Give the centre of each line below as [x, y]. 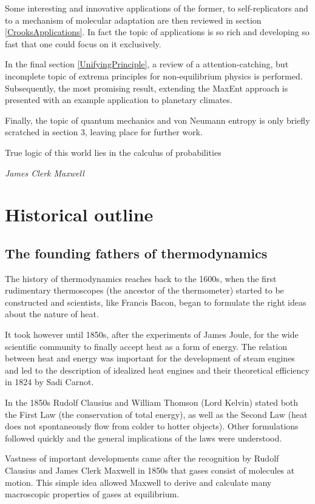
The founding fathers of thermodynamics [136, 253]
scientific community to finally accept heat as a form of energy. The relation [146, 346]
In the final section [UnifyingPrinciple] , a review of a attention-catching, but [147, 64]
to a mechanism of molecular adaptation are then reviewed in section [133, 20]
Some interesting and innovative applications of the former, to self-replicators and [157, 8]
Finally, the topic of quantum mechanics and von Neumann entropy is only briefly [157, 120]
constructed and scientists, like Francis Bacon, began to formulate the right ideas [156, 302]
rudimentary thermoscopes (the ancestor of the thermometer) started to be [144, 290]
